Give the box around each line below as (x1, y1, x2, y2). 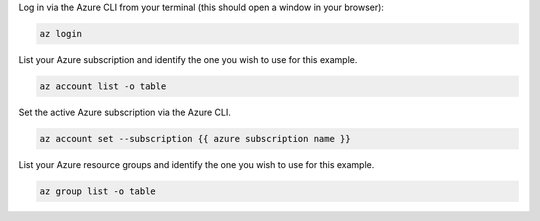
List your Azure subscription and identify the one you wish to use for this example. (18, 53, 358, 65)
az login (39, 28, 83, 39)
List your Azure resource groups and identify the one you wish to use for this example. (18, 158, 375, 170)
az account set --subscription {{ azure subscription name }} (39, 133, 351, 144)
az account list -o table (39, 80, 167, 92)
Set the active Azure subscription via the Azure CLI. (18, 106, 232, 118)
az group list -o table (39, 185, 157, 197)
